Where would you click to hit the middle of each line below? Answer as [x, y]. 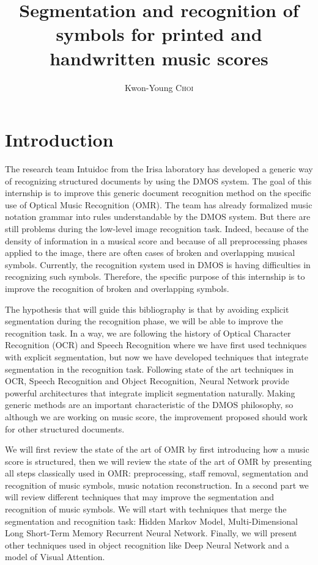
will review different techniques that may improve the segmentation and [140, 497]
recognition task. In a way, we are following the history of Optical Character [148, 333]
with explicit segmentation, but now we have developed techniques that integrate [157, 356]
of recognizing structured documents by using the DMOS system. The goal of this [158, 180]
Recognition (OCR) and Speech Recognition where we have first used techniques [156, 345]
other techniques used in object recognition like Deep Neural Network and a [147, 545]
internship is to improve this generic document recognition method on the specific [158, 193]
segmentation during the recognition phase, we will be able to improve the [144, 321]
